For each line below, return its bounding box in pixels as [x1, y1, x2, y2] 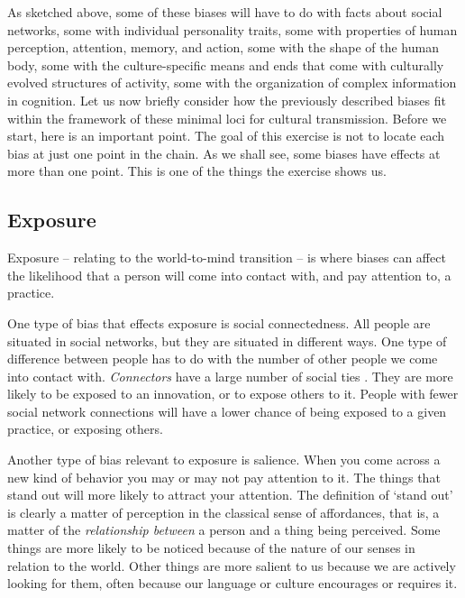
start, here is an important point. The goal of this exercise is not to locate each [7, 126, 445, 145]
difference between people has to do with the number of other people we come [7, 349, 438, 368]
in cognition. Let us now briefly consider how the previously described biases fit [7, 90, 446, 109]
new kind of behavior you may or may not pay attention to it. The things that [7, 467, 441, 486]
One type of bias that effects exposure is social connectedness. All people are [7, 313, 431, 332]
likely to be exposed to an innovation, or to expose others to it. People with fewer [7, 384, 459, 403]
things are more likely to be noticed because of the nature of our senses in [7, 538, 415, 557]
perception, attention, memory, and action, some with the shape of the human [7, 38, 439, 57]
